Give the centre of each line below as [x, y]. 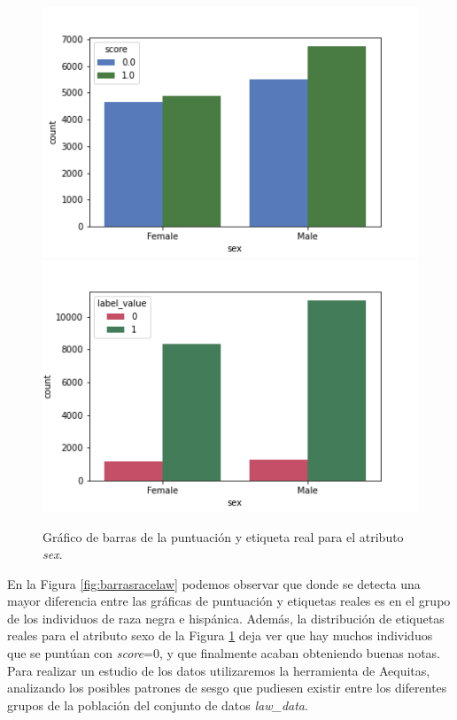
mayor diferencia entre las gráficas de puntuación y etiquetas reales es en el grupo [229, 601]
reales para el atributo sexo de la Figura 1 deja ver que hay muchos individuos [220, 635]
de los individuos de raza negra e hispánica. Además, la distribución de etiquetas [226, 618]
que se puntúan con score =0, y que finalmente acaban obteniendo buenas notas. [224, 653]
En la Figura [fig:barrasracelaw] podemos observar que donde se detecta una [214, 583]
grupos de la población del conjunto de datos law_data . [158, 705]
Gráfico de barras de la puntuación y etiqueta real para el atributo [223, 536]
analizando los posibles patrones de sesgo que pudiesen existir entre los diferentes [227, 688]
